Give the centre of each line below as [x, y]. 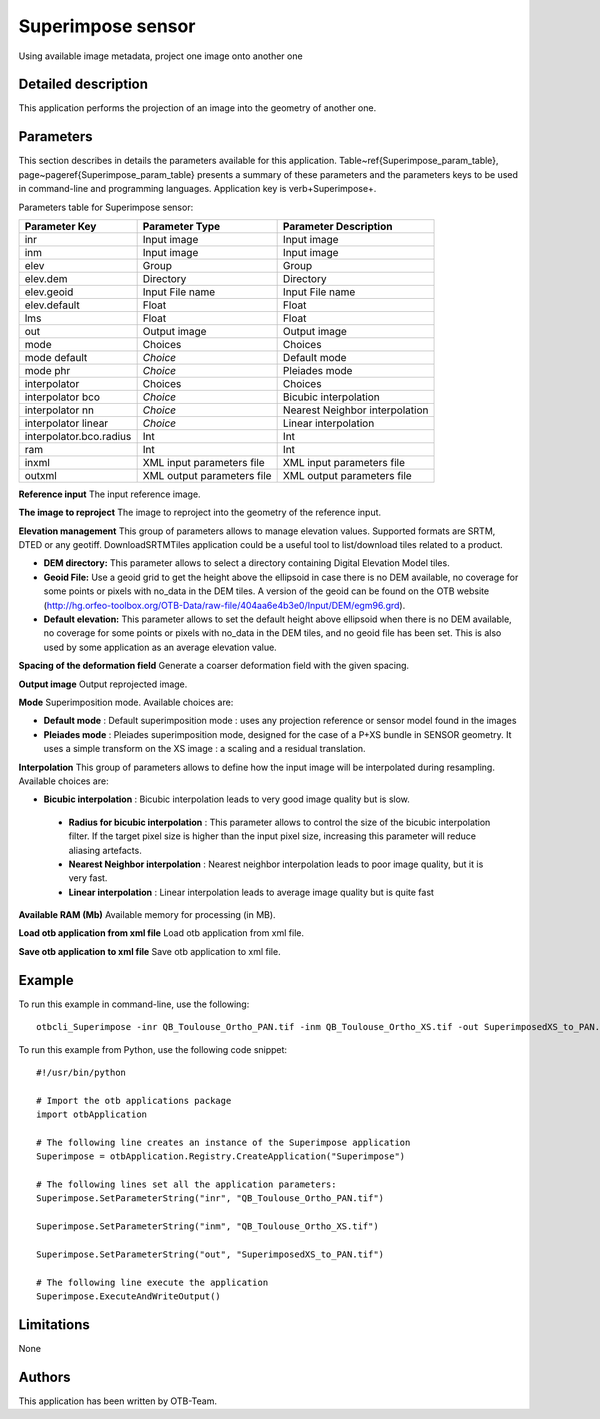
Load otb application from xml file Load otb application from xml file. [161, 933]
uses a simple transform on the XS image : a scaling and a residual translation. [204, 749]
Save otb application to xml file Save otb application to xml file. [149, 951]
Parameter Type [181, 226]
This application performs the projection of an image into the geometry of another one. [197, 108]
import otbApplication [92, 1114]
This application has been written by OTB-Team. [118, 1401]
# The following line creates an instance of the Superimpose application [223, 1142]
